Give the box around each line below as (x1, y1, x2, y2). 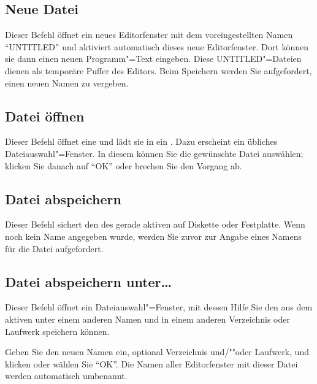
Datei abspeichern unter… (5, 272, 172, 291)
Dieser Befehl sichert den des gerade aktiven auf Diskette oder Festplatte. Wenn (5, 218, 305, 231)
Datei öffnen (5, 106, 85, 125)
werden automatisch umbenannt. (5, 369, 128, 382)
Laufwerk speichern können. (5, 324, 110, 337)
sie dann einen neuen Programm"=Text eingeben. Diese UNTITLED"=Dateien (5, 52, 302, 65)
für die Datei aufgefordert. (5, 242, 104, 255)
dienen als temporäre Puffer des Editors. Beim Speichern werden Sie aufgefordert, (5, 64, 312, 77)
